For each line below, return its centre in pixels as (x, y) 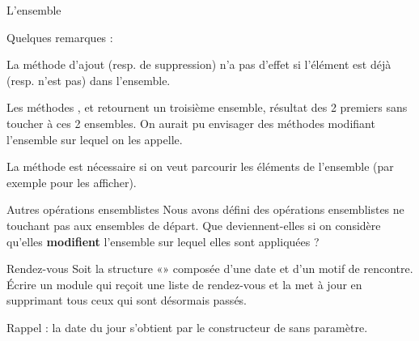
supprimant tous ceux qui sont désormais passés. (127, 300)
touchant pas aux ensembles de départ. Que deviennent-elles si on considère (194, 225)
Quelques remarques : (60, 37)
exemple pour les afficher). (72, 182)
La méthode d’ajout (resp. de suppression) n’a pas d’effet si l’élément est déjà (199, 64)
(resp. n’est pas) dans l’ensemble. (89, 80)
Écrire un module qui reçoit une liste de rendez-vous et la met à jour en (184, 284)
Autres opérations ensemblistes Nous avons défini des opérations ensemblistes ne (205, 209)
